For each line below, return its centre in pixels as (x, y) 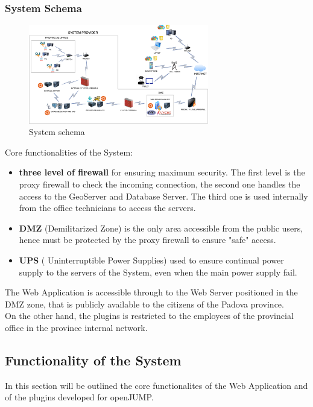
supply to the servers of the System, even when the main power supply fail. (158, 272)
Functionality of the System (93, 360)
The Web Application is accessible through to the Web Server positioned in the (151, 292)
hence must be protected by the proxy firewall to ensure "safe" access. (147, 240)
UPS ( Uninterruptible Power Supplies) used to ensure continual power (151, 260)
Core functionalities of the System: (69, 152)
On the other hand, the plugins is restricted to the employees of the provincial (149, 316)
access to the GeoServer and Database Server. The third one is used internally (163, 196)
